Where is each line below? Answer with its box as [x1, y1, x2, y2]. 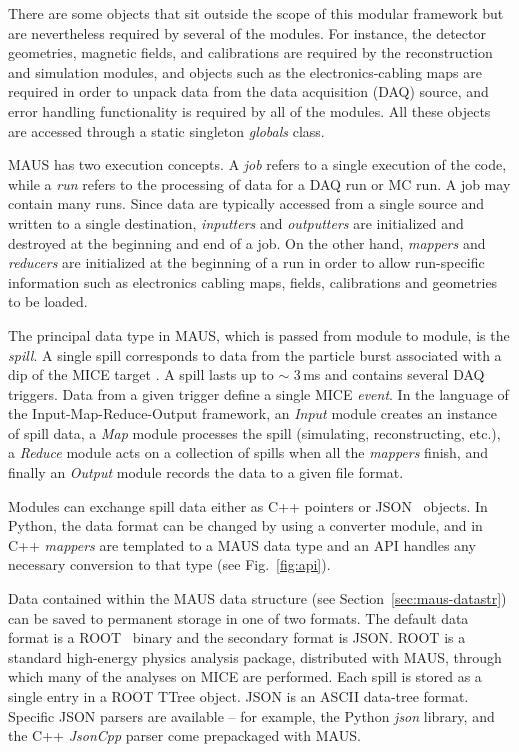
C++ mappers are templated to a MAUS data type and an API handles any [8, 534, 476, 555]
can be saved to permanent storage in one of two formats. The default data [8, 607, 469, 628]
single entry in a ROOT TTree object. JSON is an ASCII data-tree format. [8, 686, 469, 706]
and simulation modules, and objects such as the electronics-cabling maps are [8, 61, 482, 82]
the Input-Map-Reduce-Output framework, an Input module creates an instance [8, 403, 497, 424]
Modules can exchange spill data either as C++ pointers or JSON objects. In [8, 495, 488, 516]
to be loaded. [8, 291, 88, 312]
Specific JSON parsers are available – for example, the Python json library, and [8, 705, 495, 726]
